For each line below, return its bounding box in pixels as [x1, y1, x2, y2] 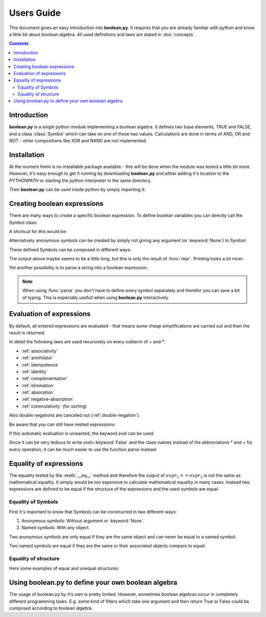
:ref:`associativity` [21, 348, 58, 354]
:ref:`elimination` [21, 382, 55, 388]
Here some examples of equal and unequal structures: [9, 566, 120, 572]
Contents [9, 41, 29, 46]
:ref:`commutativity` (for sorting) [21, 403, 87, 409]
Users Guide [9, 7, 61, 18]
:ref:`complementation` [21, 375, 68, 381]
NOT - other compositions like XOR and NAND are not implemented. [9, 138, 147, 144]
